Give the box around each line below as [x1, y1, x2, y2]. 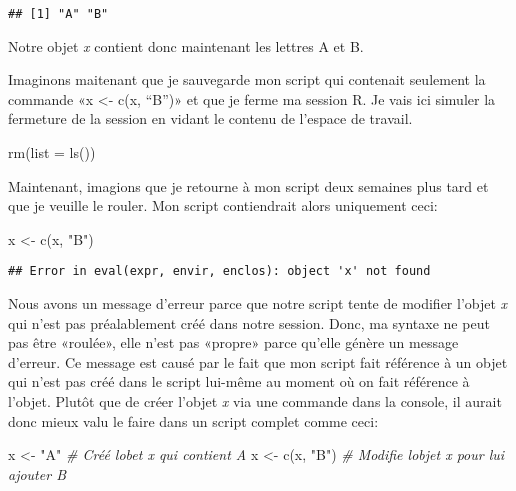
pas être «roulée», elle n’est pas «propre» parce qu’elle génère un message [8, 332, 459, 353]
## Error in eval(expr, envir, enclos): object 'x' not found [8, 264, 431, 279]
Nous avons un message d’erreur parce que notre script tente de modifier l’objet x [8, 293, 508, 314]
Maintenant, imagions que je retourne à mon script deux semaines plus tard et [8, 175, 489, 196]
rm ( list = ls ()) [8, 142, 96, 163]
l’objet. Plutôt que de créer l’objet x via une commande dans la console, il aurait [8, 391, 502, 412]
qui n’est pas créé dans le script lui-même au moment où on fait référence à [8, 371, 470, 392]
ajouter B [8, 463, 66, 484]
